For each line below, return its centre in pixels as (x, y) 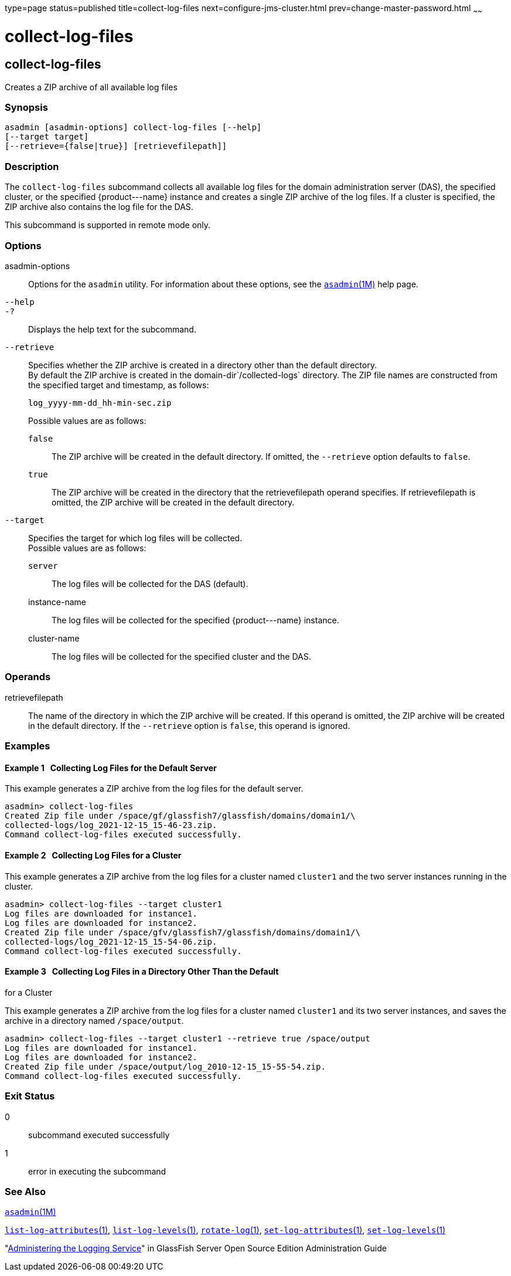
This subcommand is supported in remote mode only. (108, 225)
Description (32, 166)
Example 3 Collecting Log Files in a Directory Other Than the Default (142, 972)
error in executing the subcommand (97, 1171)
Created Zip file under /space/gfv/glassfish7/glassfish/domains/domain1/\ (183, 932)
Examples (28, 746)
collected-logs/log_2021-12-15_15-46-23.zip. (111, 825)
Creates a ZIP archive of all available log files (91, 87)
